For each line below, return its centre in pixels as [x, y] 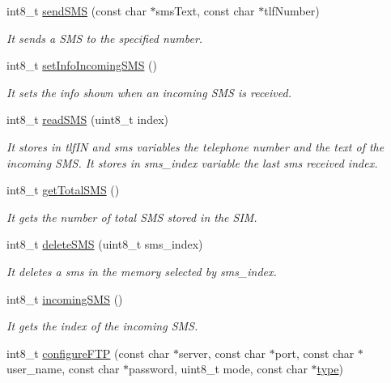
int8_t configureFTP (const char [88, 353]
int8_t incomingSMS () [65, 298]
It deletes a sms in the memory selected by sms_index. [142, 271]
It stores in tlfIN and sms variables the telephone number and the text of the [195, 146]
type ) [330, 369]
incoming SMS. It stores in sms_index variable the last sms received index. [192, 162]
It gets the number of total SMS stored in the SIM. [132, 217]
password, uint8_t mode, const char [218, 369]
